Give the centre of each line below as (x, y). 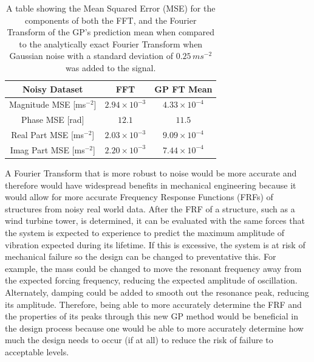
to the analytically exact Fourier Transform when (111, 44)
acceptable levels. (37, 351)
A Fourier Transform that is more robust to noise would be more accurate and (151, 173)
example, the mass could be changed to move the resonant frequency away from (153, 268)
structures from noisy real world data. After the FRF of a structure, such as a (150, 208)
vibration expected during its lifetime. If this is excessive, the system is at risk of (155, 244)
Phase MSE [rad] (53, 120)
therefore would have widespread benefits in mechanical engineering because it (151, 185)
